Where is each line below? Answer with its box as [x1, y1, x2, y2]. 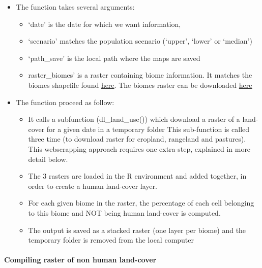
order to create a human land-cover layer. [28, 180, 157, 191]
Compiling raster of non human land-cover [4, 254, 157, 265]
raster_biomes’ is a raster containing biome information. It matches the [28, 70, 252, 80]
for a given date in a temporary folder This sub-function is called [46, 123, 250, 134]
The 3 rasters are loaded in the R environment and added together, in [28, 171, 247, 181]
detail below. [28, 153, 68, 164]
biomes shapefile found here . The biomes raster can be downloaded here [28, 79, 252, 90]
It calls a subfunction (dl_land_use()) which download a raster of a [28, 114, 240, 124]
